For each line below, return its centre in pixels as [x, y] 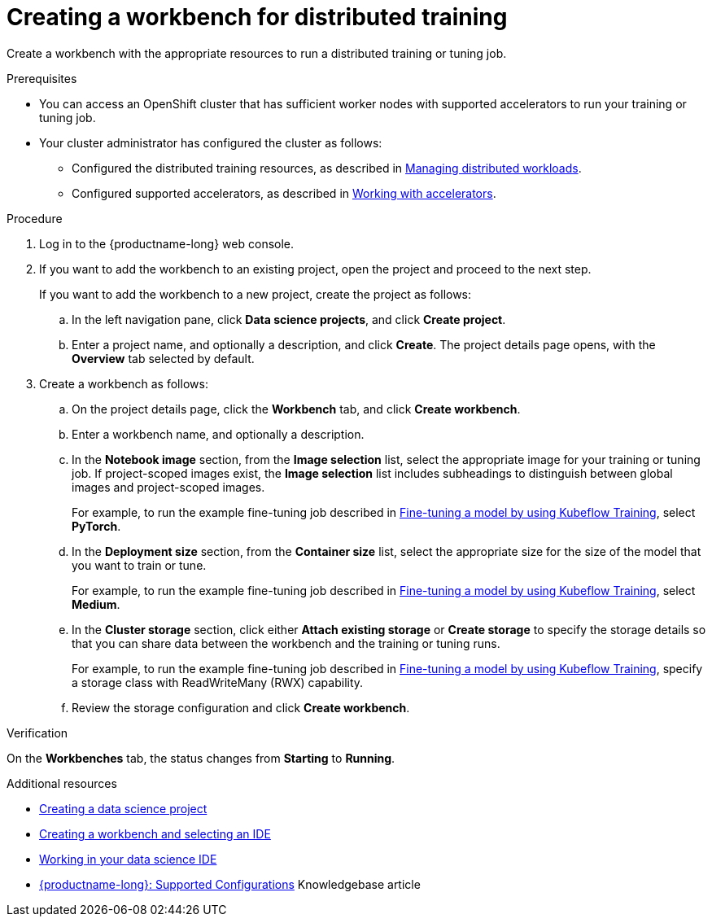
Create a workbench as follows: [124, 383]
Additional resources [62, 783]
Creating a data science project [123, 808]
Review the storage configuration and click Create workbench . [241, 707]
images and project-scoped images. [168, 487]
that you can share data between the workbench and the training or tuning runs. [286, 643]
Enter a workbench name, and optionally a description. [218, 434]
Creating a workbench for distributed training [257, 17]
